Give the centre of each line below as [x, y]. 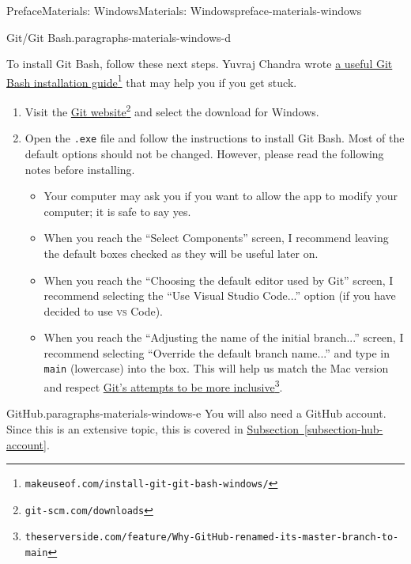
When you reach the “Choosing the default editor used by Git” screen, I [219, 280]
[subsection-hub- [343, 428]
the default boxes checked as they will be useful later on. [181, 253]
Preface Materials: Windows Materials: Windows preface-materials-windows [184, 10]
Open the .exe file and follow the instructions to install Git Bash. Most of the [215, 138]
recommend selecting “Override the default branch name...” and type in [217, 352]
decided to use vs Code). [103, 310]
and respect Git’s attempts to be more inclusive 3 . [163, 386]
